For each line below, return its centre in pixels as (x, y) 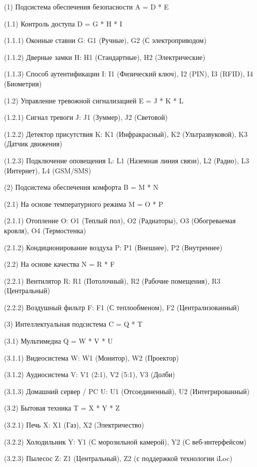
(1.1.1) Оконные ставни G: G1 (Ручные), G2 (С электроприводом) (105, 40)
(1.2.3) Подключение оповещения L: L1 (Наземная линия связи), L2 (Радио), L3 (127, 160)
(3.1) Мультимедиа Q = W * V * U (58, 341)
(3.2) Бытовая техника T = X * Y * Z (62, 408)
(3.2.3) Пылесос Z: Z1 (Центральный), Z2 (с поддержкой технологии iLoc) (118, 458)
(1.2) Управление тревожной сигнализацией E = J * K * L (94, 100)
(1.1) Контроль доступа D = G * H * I (63, 23)
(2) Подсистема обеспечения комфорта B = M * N (81, 187)
